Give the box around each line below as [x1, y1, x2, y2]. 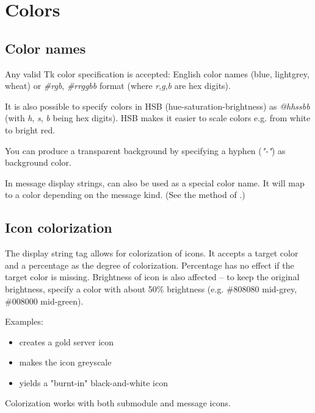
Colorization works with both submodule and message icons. [5, 397, 231, 409]
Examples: [5, 315, 43, 328]
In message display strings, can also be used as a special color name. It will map [5, 176, 305, 189]
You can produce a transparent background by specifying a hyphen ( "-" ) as [5, 144, 286, 157]
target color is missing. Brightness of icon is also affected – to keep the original [5, 270, 300, 283]
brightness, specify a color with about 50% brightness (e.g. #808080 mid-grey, [5, 282, 297, 295]
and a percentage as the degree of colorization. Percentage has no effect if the [5, 258, 294, 271]
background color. [5, 156, 71, 169]
